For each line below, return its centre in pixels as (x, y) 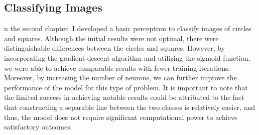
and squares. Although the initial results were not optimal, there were (111, 38)
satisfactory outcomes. (38, 127)
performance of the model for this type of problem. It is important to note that (126, 87)
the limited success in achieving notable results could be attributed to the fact (124, 97)
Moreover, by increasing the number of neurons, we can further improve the (120, 78)
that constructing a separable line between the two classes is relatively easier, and (129, 107)
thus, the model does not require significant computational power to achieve (121, 117)
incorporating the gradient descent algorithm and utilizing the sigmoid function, (127, 57)
